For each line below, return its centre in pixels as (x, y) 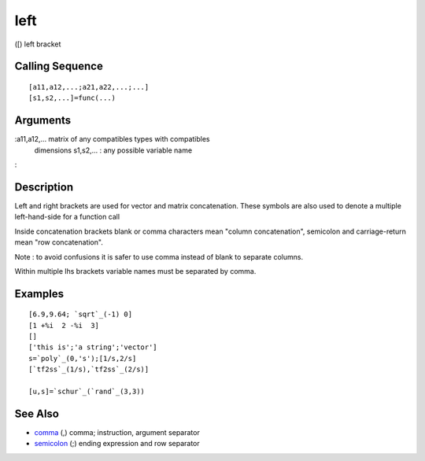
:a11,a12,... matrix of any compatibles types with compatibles (112, 139)
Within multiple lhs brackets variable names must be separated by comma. (135, 271)
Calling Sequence (59, 66)
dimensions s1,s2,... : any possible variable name (113, 150)
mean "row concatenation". (59, 242)
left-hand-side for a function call (67, 217)
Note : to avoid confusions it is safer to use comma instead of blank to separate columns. (159, 256)
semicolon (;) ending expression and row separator (117, 444)
